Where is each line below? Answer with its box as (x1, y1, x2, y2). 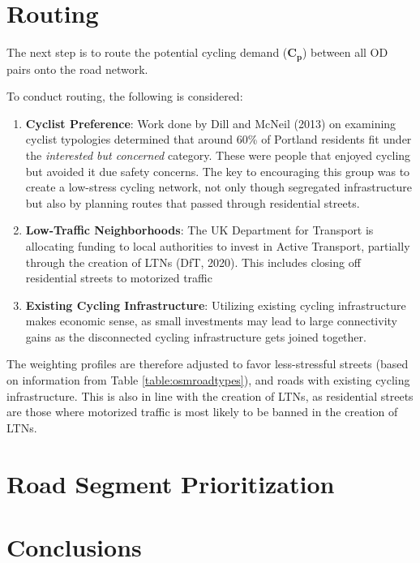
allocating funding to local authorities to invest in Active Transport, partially (25, 237, 410, 254)
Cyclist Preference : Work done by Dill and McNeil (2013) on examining (25, 114, 396, 131)
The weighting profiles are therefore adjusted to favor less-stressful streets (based (6, 355, 409, 372)
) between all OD (302, 44, 388, 61)
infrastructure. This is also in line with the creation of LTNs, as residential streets (6, 387, 414, 404)
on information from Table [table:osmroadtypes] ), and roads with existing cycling (6, 372, 410, 389)
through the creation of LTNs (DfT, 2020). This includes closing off (25, 253, 361, 270)
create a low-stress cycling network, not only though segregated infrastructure (25, 178, 413, 196)
